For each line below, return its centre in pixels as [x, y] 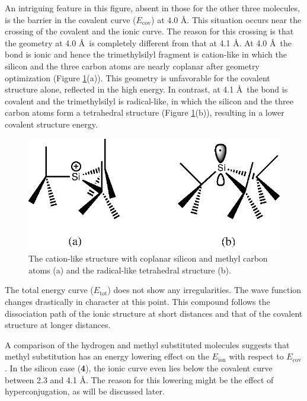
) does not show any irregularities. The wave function [204, 290]
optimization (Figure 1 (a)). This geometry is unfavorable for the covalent [137, 77]
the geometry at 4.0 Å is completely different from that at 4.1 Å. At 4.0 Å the [148, 42]
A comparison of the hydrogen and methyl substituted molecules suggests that [147, 344]
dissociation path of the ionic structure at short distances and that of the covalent [154, 313]
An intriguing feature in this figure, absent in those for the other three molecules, [152, 8]
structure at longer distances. [58, 325]
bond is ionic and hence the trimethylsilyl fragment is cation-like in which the [146, 54]
